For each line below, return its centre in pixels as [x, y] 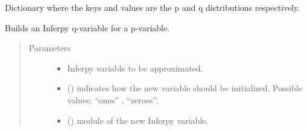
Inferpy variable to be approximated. [135, 68]
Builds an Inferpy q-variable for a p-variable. [87, 27]
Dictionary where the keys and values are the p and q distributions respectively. [153, 7]
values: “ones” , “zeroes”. [113, 99]
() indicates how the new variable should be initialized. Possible [185, 88]
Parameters [49, 48]
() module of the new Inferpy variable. [138, 120]
